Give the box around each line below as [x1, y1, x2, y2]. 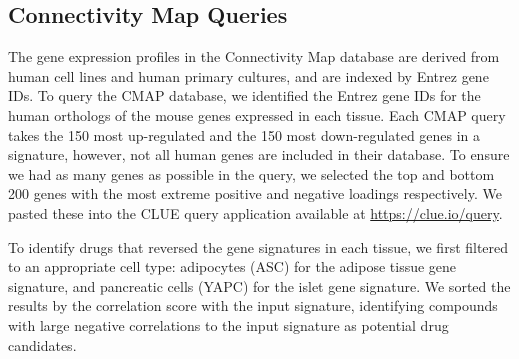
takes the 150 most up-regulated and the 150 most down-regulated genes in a [8, 124, 481, 145]
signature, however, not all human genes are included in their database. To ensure [8, 144, 510, 165]
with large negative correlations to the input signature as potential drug [8, 314, 449, 335]
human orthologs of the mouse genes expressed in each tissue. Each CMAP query [8, 104, 506, 125]
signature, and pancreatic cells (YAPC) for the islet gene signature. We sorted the [8, 275, 511, 296]
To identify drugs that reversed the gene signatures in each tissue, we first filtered [8, 236, 509, 257]
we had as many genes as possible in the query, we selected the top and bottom [8, 163, 495, 184]
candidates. [8, 334, 77, 355]
